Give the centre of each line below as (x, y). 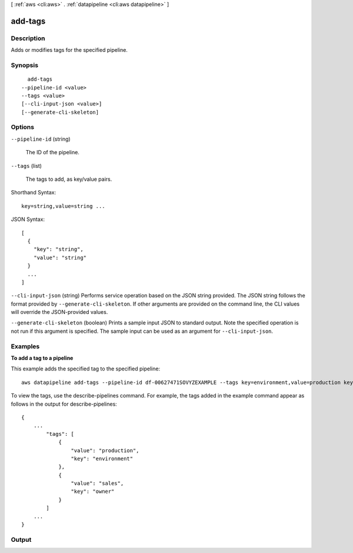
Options (23, 127)
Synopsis (24, 65)
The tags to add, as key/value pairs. (69, 179)
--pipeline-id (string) (41, 139)
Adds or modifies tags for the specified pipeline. (69, 50)
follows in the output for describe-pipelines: (64, 404)
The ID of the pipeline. (52, 153)
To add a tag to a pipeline (42, 358)
